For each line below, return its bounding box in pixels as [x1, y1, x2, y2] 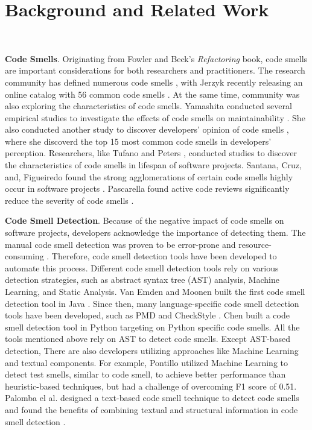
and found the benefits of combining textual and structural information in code [5, 403, 298, 416]
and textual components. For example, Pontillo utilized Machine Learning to [5, 356, 288, 368]
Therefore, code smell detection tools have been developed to [51, 250, 277, 262]
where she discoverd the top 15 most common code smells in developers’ [5, 134, 272, 147]
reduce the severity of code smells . [5, 194, 134, 206]
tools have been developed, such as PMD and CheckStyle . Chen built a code [5, 309, 290, 321]
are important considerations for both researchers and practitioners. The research [5, 64, 305, 77]
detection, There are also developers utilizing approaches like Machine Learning [5, 344, 299, 356]
